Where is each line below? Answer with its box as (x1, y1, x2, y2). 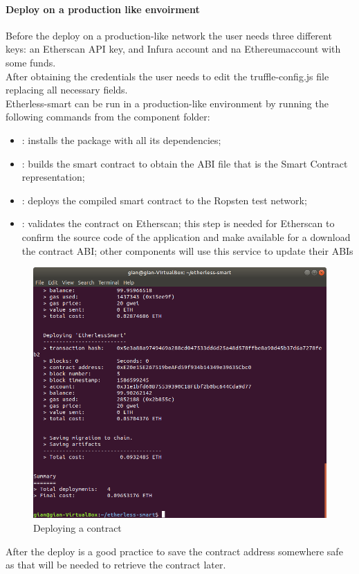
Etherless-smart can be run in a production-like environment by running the (6, 96, 329, 110)
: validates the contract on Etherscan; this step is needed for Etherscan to (21, 216, 335, 231)
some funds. (6, 55, 56, 69)
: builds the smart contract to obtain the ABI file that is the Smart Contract (21, 156, 348, 170)
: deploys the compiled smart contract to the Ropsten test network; (21, 192, 307, 207)
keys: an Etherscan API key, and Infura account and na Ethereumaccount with (6, 42, 341, 56)
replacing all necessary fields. (6, 82, 128, 97)
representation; (21, 170, 85, 184)
